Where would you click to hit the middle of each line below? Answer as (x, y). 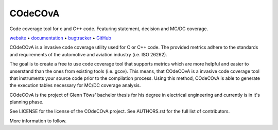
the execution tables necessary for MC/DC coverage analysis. (75, 85)
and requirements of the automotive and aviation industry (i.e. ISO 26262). (88, 54)
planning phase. (27, 102)
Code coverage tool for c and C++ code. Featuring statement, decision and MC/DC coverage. (109, 29)
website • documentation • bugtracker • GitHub (60, 38)
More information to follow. (38, 121)
